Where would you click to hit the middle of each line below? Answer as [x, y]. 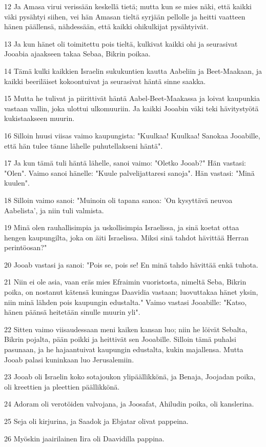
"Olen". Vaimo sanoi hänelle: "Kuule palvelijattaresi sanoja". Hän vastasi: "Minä [129, 172]
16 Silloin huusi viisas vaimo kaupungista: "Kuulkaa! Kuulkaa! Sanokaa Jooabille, [132, 135]
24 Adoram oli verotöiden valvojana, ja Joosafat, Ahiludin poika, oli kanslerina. [129, 404]
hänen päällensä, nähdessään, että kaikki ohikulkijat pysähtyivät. [106, 26]
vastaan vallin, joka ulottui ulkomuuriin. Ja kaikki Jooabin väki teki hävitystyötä [131, 108]
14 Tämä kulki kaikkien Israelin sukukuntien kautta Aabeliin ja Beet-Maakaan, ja [133, 70]
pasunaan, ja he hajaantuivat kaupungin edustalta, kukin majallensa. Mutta [124, 349]
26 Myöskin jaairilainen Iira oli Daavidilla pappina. [84, 438]
